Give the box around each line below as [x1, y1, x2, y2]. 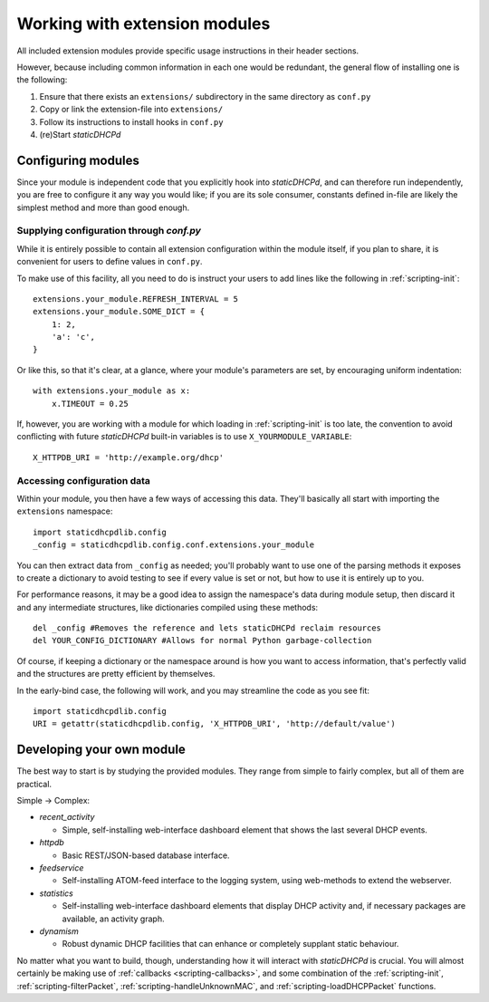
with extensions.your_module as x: [33, 386, 191, 396]
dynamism [39, 926, 79, 937]
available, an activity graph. [62, 913, 165, 924]
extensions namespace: [16, 506, 113, 516]
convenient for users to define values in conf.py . [16, 256, 203, 267]
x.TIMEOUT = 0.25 [51, 399, 129, 409]
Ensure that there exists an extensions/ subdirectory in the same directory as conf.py [39, 91, 371, 101]
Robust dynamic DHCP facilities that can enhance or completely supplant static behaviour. [62, 939, 399, 949]
